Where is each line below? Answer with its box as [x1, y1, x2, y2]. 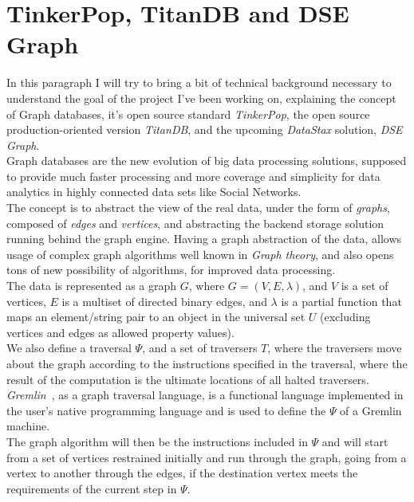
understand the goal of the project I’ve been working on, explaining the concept [6, 89, 396, 106]
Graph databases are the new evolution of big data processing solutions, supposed [6, 152, 407, 169]
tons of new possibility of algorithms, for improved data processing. [6, 261, 336, 278]
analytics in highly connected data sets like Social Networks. [6, 183, 302, 200]
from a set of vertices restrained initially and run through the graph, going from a [6, 449, 407, 465]
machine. [6, 418, 50, 434]
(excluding [320, 308, 371, 325]
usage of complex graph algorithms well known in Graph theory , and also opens [6, 245, 394, 262]
